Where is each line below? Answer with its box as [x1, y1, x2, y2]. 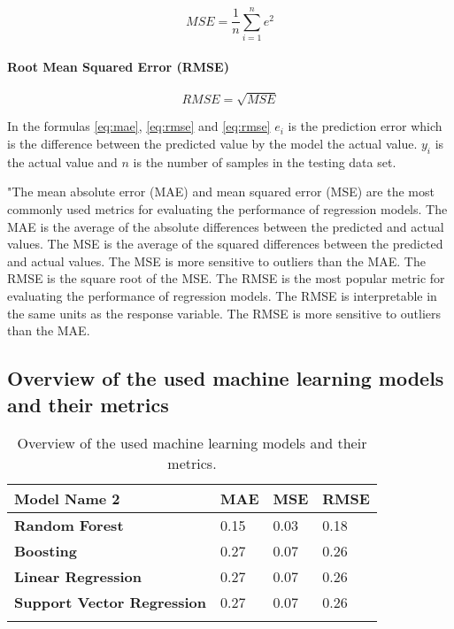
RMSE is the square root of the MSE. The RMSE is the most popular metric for [7, 269, 445, 288]
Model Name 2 [14, 488, 120, 510]
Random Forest [14, 515, 124, 536]
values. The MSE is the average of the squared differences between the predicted [7, 234, 443, 253]
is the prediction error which [288, 117, 442, 135]
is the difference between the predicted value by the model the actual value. [7, 134, 418, 153]
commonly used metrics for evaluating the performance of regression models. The [7, 200, 448, 219]
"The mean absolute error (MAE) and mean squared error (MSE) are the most [7, 182, 435, 201]
